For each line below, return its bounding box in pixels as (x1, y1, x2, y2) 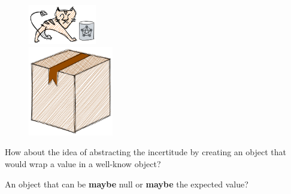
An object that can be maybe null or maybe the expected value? (5, 177, 248, 190)
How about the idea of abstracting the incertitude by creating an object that (5, 146, 286, 158)
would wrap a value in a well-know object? (5, 158, 161, 170)
